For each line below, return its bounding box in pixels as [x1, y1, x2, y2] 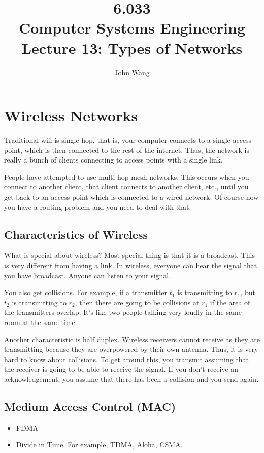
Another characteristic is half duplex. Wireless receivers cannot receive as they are [4, 334, 260, 344]
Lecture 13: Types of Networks [21, 37, 243, 58]
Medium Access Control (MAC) [4, 398, 176, 414]
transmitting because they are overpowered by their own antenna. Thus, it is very [4, 344, 258, 354]
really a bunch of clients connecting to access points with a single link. [4, 154, 223, 165]
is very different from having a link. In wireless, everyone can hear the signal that [4, 260, 257, 270]
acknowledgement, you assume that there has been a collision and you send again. [4, 373, 259, 384]
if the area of [210, 297, 250, 307]
